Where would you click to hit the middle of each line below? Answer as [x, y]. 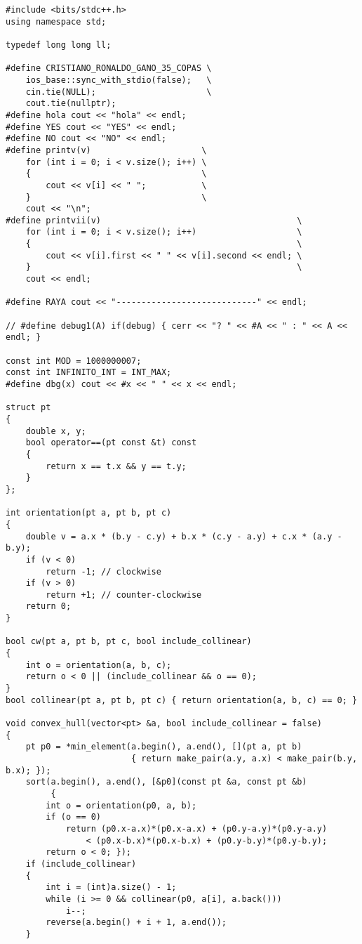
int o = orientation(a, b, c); [99, 665]
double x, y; [56, 431]
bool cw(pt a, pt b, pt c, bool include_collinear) [129, 642]
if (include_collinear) [81, 864]
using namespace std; [56, 21]
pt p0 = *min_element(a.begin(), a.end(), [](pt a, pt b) [164, 747]
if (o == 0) [74, 817]
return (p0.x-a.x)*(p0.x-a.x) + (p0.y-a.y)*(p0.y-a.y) [196, 828]
